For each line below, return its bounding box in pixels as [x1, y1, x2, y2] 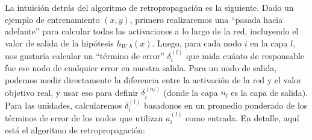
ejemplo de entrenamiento [5, 13, 100, 25]
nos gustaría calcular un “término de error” [5, 49, 164, 62]
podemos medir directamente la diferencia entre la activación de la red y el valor [5, 74, 302, 86]
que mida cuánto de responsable [186, 49, 305, 62]
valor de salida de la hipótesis [5, 36, 114, 49]
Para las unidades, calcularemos [5, 98, 122, 111]
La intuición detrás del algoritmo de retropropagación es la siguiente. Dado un [5, 1, 294, 13]
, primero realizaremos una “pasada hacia [129, 13, 283, 25]
